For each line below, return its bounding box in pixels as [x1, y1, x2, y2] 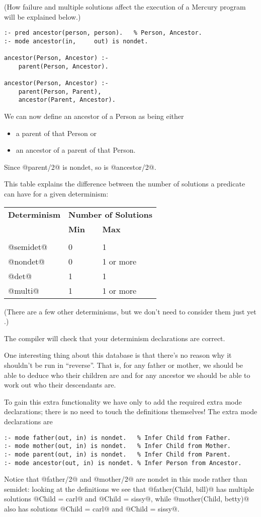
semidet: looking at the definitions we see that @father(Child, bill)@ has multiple [4, 483, 254, 494]
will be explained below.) [4, 11, 81, 22]
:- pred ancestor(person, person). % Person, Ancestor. [4, 29, 202, 37]
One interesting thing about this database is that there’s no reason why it [4, 350, 232, 360]
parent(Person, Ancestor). [18, 62, 109, 70]
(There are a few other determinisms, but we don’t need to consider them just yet [4, 306, 256, 316]
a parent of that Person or [16, 127, 97, 138]
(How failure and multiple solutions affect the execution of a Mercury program [4, 2, 246, 12]
